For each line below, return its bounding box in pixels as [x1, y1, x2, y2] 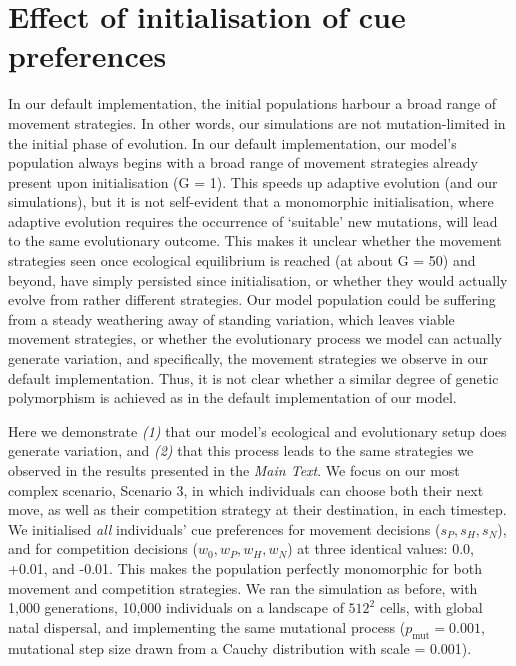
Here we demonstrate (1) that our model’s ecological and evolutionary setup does [8, 420, 507, 441]
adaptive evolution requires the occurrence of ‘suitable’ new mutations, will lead [8, 210, 498, 231]
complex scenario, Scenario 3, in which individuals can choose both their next [8, 479, 484, 500]
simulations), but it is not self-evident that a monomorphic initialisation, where [8, 191, 494, 212]
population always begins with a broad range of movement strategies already [8, 152, 478, 173]
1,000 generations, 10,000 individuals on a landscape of [8, 597, 344, 618]
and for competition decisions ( [8, 538, 198, 559]
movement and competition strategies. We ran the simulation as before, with [8, 577, 478, 598]
